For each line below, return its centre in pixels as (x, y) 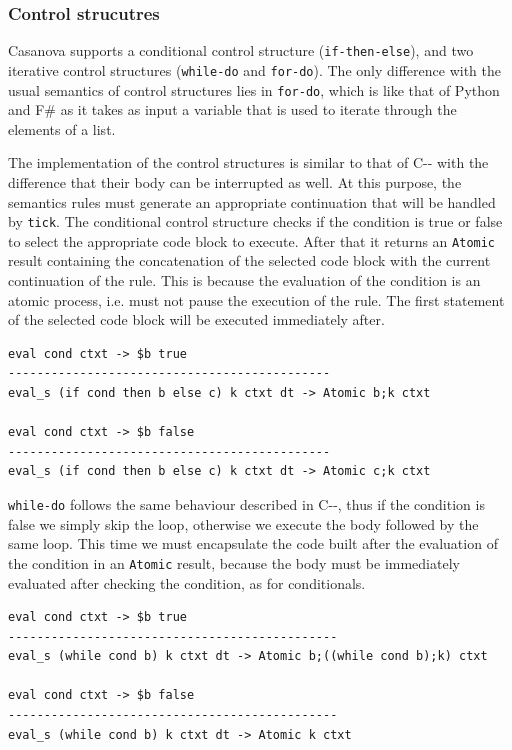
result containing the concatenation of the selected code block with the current (249, 260)
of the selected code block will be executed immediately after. (196, 319)
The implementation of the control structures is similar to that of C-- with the (248, 162)
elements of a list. (62, 128)
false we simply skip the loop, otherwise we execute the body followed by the (243, 523)
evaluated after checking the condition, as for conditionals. (187, 582)
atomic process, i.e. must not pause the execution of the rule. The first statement (256, 299)
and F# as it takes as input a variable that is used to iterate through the (232, 109)
